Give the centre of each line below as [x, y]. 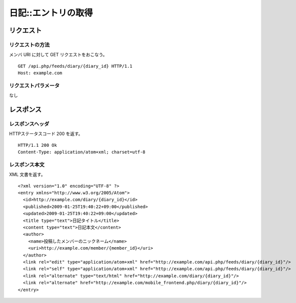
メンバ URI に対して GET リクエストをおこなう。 [58, 55]
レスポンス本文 [27, 165]
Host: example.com [40, 73]
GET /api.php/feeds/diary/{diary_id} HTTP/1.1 [75, 66]
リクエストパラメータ [35, 86]
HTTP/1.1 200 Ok [37, 145]
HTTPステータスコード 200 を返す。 [46, 134]
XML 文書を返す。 [27, 174]
